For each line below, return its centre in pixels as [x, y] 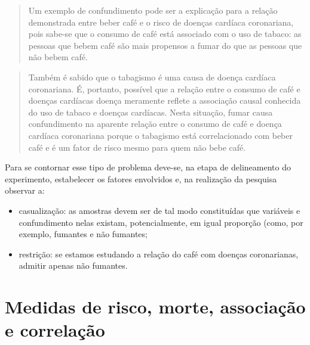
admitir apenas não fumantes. [73, 265]
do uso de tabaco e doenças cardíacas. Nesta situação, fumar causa [151, 112]
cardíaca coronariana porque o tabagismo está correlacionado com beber [160, 135]
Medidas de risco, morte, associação [155, 307]
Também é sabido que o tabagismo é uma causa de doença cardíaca [152, 77]
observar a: [25, 190]
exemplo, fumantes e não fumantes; [83, 234]
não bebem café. [58, 57]
